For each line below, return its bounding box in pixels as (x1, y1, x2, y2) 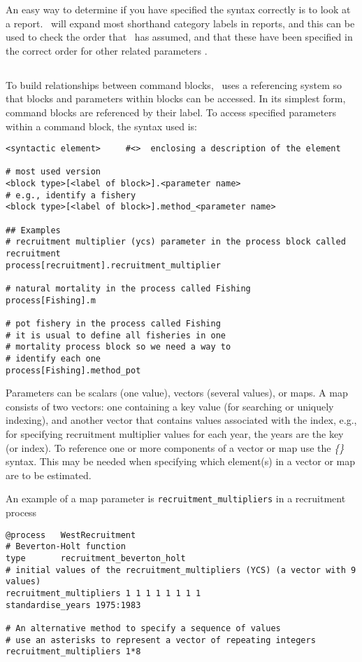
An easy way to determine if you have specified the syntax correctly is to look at (6, 2, 351, 16)
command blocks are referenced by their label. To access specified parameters (6, 104, 337, 119)
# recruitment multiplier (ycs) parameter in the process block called (6, 237, 346, 247)
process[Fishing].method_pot (6, 365, 141, 375)
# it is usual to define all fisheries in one (6, 330, 226, 340)
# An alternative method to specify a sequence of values (6, 623, 281, 633)
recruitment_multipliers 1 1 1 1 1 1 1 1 (6, 588, 201, 598)
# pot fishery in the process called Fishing (6, 318, 221, 329)
